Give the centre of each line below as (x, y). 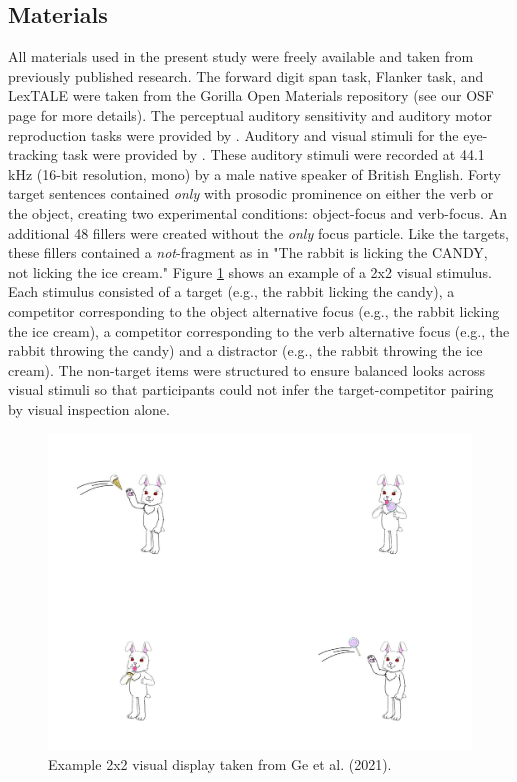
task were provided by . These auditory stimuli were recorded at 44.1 (273, 154)
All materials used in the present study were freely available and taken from (241, 56)
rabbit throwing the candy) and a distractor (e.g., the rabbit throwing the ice (245, 350)
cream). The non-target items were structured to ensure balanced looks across (247, 369)
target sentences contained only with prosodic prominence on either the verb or (251, 193)
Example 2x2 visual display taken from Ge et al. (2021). (220, 763)
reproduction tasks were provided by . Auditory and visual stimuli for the (233, 134)
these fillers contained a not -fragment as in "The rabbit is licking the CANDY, (248, 252)
